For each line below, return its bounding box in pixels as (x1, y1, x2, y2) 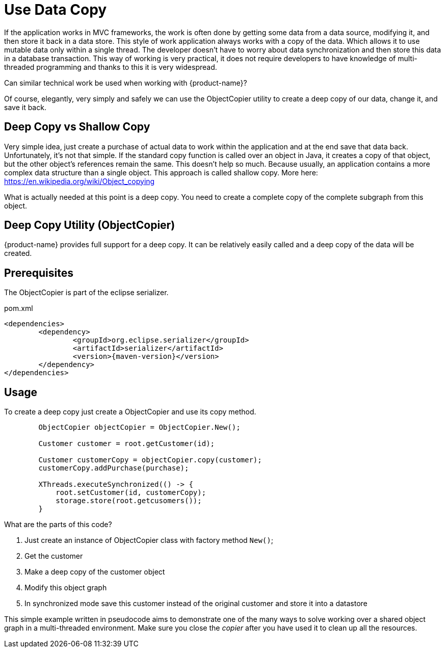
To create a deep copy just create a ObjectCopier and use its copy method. (4, 407, 256, 416)
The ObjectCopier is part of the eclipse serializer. (4, 288, 169, 297)
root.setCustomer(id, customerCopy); (56, 488, 206, 497)
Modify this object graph (24, 583, 107, 592)
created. (4, 249, 32, 258)
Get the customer (24, 552, 83, 561)
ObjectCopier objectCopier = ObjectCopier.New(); (38, 423, 241, 432)
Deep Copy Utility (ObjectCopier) (4, 219, 175, 232)
